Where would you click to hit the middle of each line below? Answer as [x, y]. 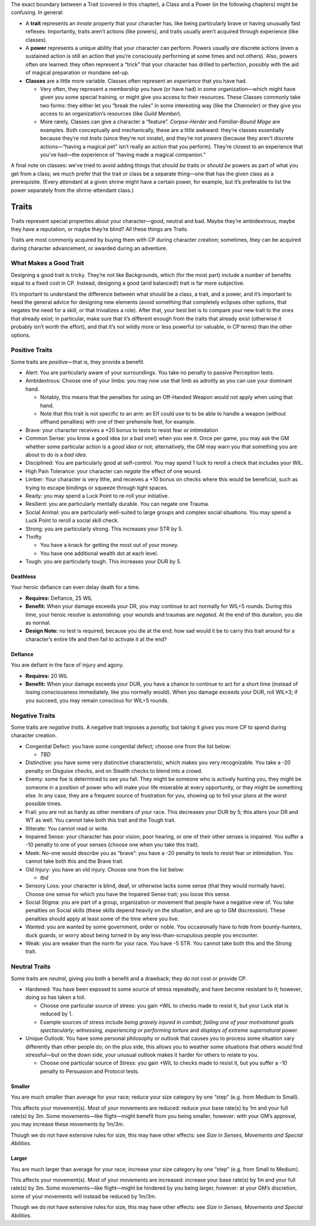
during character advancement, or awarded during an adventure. [89, 248]
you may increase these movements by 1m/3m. [68, 1124]
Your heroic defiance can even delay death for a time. [75, 587]
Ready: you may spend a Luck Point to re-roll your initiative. [97, 495]
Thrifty [34, 536]
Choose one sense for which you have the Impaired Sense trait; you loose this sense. [128, 894]
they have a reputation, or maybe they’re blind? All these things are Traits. [99, 229]
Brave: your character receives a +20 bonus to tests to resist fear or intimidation [122, 430]
